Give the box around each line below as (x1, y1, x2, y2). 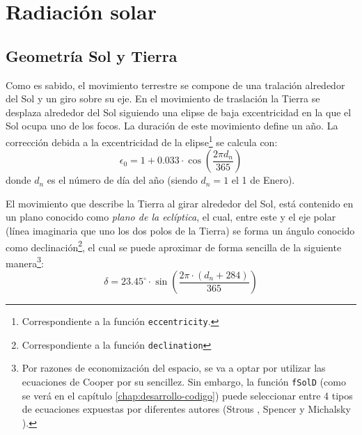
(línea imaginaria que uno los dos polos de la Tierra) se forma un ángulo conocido (6, 223, 355, 237)
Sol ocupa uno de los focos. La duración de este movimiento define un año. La (6, 118, 338, 133)
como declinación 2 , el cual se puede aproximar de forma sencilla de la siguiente (6, 237, 342, 254)
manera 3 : (6, 253, 44, 270)
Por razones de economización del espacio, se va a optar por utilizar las (22, 361, 326, 375)
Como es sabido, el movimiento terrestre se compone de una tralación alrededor (6, 77, 345, 92)
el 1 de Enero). (231, 173, 295, 187)
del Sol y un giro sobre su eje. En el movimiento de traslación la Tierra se (6, 91, 320, 106)
